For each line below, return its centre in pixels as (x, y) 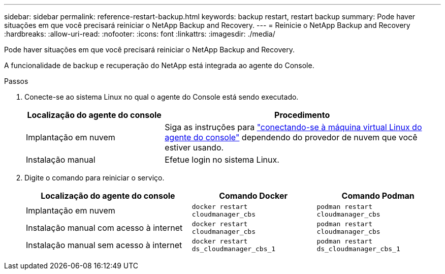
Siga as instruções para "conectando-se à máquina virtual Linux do (293, 127)
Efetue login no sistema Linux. (222, 160)
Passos (16, 81)
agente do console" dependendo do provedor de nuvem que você (291, 137)
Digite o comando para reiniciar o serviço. (94, 178)
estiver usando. (194, 147)
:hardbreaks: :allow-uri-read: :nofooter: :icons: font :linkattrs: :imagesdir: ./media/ (140, 34)
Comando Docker (253, 196)
